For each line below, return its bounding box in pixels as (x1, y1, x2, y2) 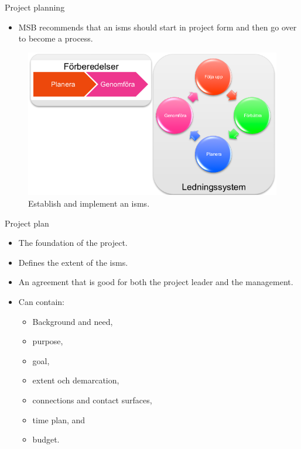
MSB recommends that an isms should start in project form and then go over (18, 20, 297, 33)
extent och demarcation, (32, 374, 119, 386)
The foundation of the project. (18, 237, 128, 249)
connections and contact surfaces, (32, 393, 152, 406)
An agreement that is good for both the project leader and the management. (18, 276, 293, 288)
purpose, (32, 335, 63, 347)
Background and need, (32, 315, 113, 327)
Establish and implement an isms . (28, 197, 150, 210)
